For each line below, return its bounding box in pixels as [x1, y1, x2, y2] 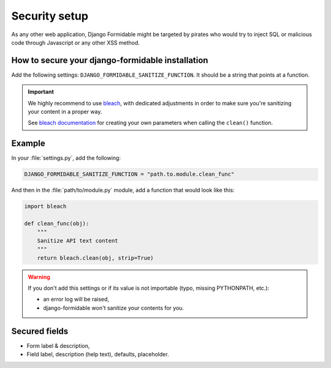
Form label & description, [26, 342, 90, 349]
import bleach [24, 203, 67, 210]
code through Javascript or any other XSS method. [11, 39, 140, 46]
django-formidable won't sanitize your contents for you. [43, 304, 184, 312]
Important [28, 88, 55, 96]
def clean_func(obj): [24, 220, 89, 227]
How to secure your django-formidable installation [11, 55, 208, 66]
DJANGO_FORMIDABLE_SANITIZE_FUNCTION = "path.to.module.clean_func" [24, 171, 235, 178]
